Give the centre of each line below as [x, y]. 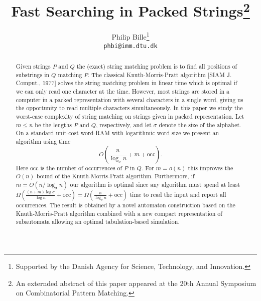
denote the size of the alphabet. [200, 124]
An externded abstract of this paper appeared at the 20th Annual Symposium [136, 283]
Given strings [33, 66]
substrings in [33, 74]
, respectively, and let [124, 124]
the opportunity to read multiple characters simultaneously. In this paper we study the [129, 108]
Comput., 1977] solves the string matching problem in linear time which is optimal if [126, 83]
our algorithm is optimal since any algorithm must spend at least [155, 185]
